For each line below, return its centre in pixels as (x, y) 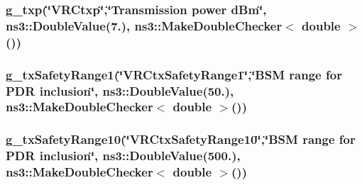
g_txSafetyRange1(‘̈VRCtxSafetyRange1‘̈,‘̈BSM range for (174, 74)
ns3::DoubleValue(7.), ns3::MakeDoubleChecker (144, 25)
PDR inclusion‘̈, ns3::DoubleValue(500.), (123, 156)
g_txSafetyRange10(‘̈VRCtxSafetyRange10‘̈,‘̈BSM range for (181, 139)
